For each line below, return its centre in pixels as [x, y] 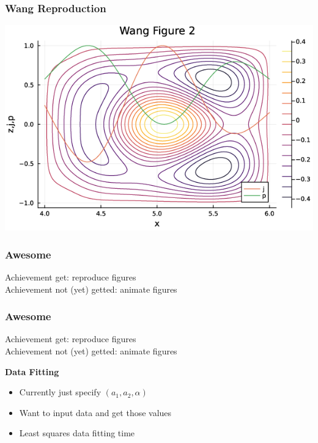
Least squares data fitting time [77, 433]
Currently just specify [60, 392]
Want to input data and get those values [95, 412]
